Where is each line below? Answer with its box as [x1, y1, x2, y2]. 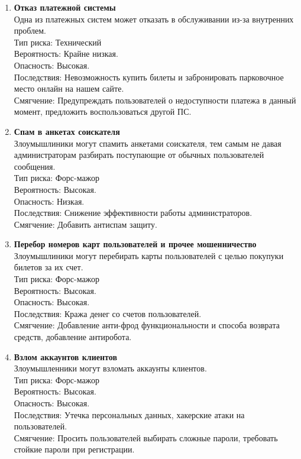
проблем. [14, 24, 47, 37]
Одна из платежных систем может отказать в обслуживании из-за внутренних [14, 12, 294, 25]
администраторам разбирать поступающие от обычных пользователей [14, 148, 264, 161]
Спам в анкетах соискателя [14, 125, 120, 137]
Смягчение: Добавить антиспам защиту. [14, 218, 157, 230]
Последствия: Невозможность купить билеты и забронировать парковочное [14, 70, 284, 83]
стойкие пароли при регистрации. [14, 443, 135, 455]
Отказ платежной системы [14, 1, 116, 13]
